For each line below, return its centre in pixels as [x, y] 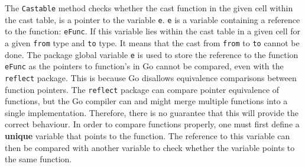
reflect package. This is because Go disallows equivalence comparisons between [151, 77]
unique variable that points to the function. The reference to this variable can [147, 136]
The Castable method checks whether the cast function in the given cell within [149, 8]
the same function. [38, 159]
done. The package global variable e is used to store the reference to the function [152, 54]
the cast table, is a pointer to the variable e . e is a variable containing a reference [152, 19]
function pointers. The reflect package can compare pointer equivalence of [142, 89]
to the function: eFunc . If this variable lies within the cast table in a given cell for [153, 31]
